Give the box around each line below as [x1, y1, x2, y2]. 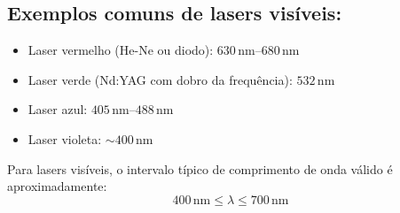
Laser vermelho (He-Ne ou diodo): [27, 41, 214, 59]
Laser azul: [27, 100, 88, 118]
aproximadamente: [7, 177, 107, 195]
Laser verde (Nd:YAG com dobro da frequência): [27, 70, 293, 88]
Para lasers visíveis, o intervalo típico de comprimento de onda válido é [7, 159, 393, 178]
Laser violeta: [27, 129, 102, 148]
